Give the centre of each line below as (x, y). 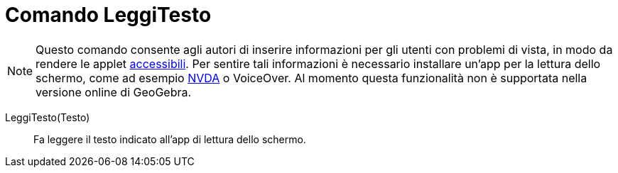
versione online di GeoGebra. (114, 92)
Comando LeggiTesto (108, 15)
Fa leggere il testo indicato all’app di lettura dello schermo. (170, 139)
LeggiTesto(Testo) (48, 117)
